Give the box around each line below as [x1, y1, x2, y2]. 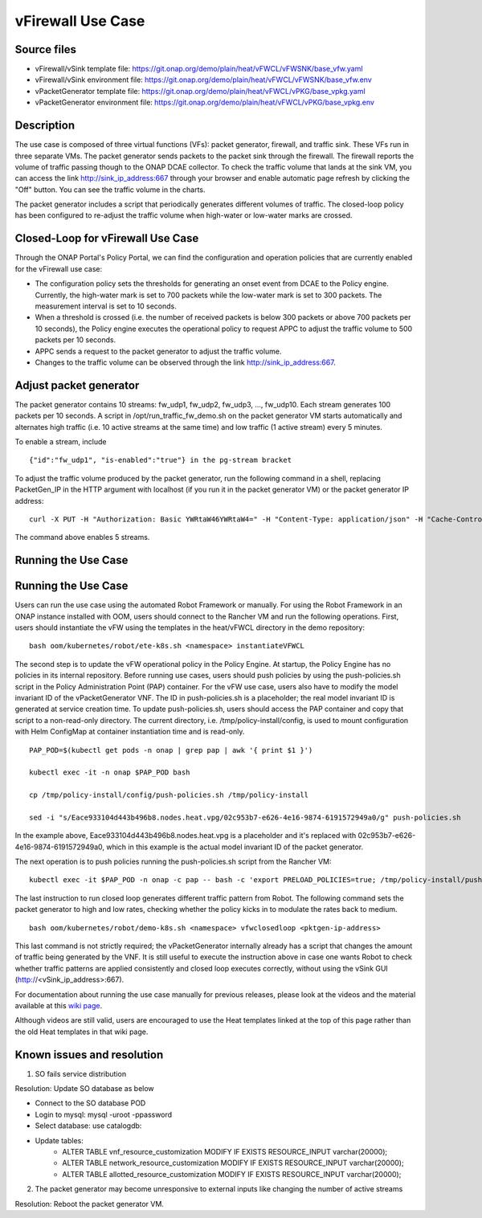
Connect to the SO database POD [35, 1098, 146, 1108]
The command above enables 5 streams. [14, 533, 150, 542]
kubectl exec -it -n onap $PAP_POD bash [29, 768, 190, 777]
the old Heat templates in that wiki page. [14, 1027, 149, 1036]
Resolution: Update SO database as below [14, 1084, 154, 1093]
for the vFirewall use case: [14, 264, 103, 273]
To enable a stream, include [14, 436, 107, 446]
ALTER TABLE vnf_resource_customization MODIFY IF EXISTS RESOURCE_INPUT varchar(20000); [62, 1147, 388, 1156]
